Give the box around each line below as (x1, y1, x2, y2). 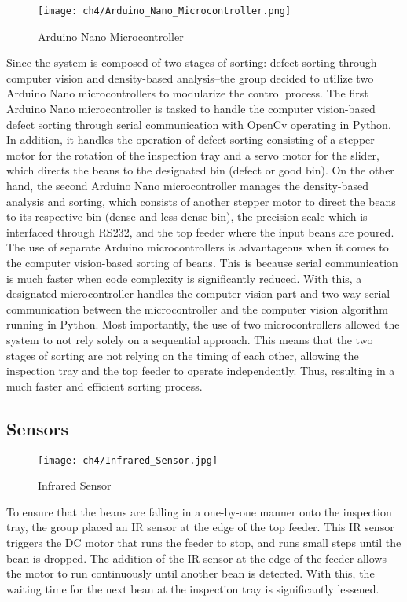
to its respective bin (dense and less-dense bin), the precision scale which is (6, 208, 368, 225)
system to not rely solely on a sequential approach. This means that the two (6, 331, 373, 347)
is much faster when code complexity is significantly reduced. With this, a (6, 270, 362, 286)
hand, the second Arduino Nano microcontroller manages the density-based (6, 178, 368, 193)
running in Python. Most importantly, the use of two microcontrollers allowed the (6, 316, 400, 332)
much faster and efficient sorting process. (6, 377, 203, 394)
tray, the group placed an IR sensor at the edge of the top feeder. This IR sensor (6, 519, 394, 535)
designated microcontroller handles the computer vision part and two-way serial (6, 285, 390, 302)
